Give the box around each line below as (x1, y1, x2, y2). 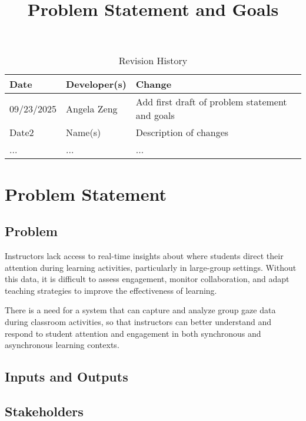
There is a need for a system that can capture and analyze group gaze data (5, 304, 276, 316)
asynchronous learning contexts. (5, 339, 119, 351)
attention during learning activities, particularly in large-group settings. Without (5, 261, 297, 273)
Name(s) (66, 125, 101, 140)
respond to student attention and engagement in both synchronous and (5, 327, 261, 339)
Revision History (118, 54, 188, 68)
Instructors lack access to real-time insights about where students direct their (5, 249, 284, 261)
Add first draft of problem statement (135, 95, 287, 109)
